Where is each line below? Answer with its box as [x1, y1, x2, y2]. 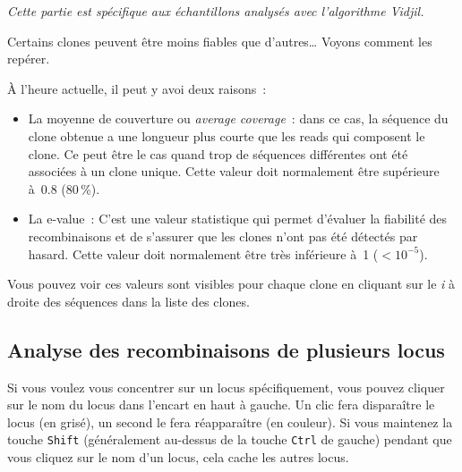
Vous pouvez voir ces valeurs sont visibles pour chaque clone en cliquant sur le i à [7, 274, 456, 293]
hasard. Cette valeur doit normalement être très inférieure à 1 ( [28, 244, 379, 263]
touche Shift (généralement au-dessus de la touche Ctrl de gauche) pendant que [7, 430, 452, 449]
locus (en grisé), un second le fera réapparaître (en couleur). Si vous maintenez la [7, 412, 453, 431]
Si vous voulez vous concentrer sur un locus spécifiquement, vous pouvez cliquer [7, 377, 445, 396]
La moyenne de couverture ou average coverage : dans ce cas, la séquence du [28, 109, 449, 128]
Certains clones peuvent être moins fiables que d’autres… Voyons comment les [7, 31, 432, 50]
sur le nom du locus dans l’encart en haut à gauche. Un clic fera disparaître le [7, 395, 435, 414]
